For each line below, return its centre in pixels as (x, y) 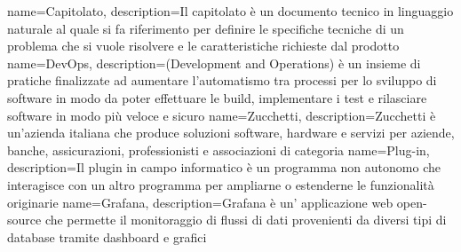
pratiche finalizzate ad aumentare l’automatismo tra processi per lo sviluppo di (222, 80)
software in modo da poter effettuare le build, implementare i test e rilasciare (217, 97)
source (24, 220)
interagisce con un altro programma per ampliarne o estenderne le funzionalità (221, 184)
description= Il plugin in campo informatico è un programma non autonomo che (224, 167)
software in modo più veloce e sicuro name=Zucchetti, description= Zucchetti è (222, 115)
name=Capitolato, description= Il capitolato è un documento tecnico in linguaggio (230, 11)
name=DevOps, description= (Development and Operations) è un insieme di (214, 63)
